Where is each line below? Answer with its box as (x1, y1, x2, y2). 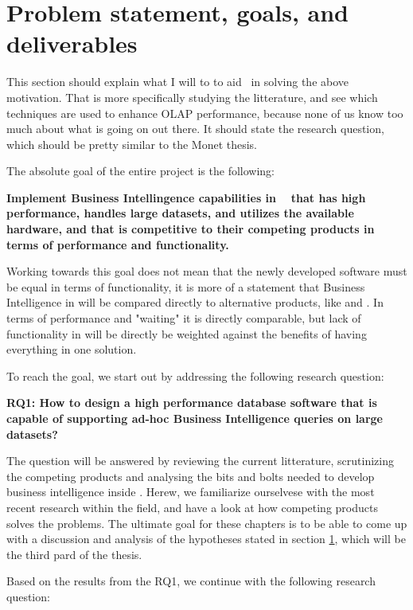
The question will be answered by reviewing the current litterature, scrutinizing (6, 452, 395, 469)
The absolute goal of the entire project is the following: (6, 162, 275, 179)
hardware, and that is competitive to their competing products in (6, 221, 375, 237)
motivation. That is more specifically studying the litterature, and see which (6, 88, 378, 105)
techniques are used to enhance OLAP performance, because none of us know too (6, 104, 403, 121)
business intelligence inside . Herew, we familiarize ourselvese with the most (6, 483, 375, 500)
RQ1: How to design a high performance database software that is (6, 394, 377, 411)
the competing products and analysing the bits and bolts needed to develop (6, 467, 375, 484)
